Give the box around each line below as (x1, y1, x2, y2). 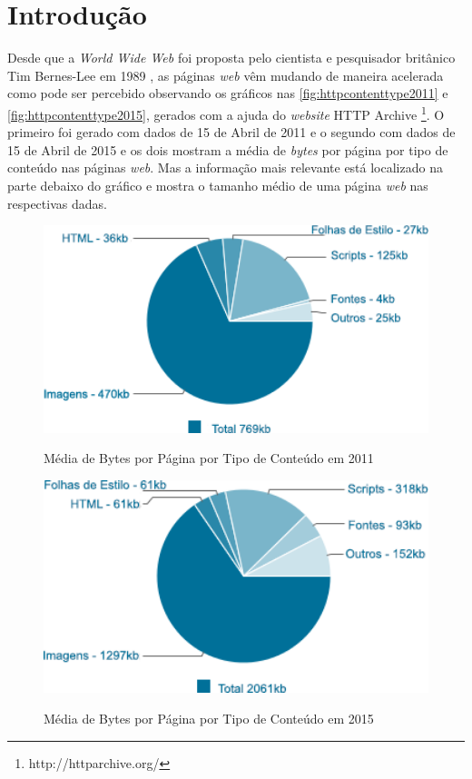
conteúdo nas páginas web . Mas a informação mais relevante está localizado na (7, 158, 443, 177)
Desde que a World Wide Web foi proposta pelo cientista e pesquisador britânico (7, 48, 456, 67)
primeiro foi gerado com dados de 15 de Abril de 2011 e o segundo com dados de (7, 123, 456, 142)
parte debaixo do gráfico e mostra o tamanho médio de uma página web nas (7, 175, 428, 194)
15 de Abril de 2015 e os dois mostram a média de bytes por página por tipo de (7, 140, 448, 159)
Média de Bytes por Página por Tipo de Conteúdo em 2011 (44, 449, 374, 468)
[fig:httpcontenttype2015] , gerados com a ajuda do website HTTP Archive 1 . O (7, 102, 445, 123)
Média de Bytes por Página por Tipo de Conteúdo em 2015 (44, 709, 374, 727)
